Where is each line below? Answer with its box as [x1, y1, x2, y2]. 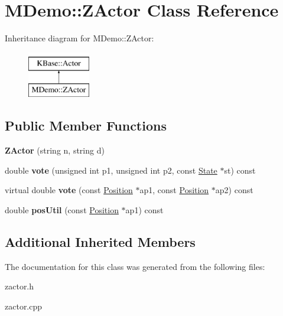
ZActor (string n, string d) [5, 144, 105, 157]
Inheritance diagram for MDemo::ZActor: [5, 32, 154, 44]
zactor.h [5, 280, 34, 292]
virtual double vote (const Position [5, 184, 133, 196]
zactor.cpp [5, 299, 43, 312]
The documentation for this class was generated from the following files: [5, 260, 265, 272]
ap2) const [215, 184, 253, 196]
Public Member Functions [5, 116, 167, 135]
